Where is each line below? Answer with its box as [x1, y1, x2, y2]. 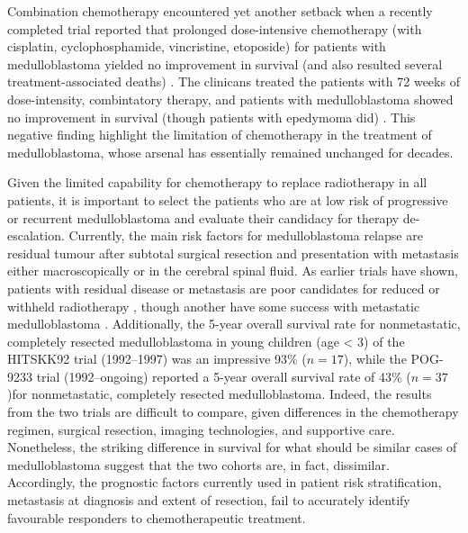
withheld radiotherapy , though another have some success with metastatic [7, 296, 420, 315]
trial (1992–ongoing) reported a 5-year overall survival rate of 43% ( [36, 366, 411, 385]
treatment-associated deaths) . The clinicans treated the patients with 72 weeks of [7, 72, 460, 91]
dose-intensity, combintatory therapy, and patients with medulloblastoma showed [7, 89, 454, 108]
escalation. [7, 226, 65, 245]
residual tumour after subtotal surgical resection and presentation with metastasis [7, 243, 459, 262]
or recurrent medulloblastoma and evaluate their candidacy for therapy [7, 208, 400, 227]
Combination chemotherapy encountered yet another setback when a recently [7, 2, 433, 20]
